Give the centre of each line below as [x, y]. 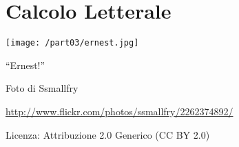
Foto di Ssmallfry [42, 88]
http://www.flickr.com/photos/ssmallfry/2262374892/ [119, 111]
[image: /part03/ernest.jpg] [72, 43]
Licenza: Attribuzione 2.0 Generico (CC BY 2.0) [108, 134]
